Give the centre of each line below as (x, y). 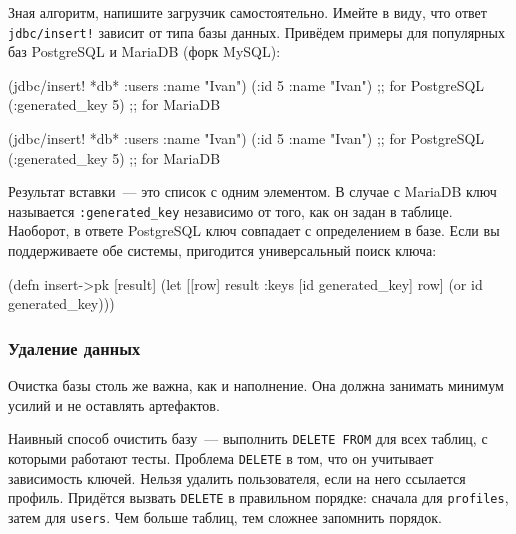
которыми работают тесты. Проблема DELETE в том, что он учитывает (221, 457)
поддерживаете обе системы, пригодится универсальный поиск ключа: (222, 250)
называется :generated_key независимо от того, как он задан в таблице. (230, 210)
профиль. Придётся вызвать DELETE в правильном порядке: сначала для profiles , (258, 497)
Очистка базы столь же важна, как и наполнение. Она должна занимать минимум (256, 385)
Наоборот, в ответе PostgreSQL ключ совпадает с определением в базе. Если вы (254, 230)
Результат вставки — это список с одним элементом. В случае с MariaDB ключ (252, 191)
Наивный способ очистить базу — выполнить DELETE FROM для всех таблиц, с (248, 438)
